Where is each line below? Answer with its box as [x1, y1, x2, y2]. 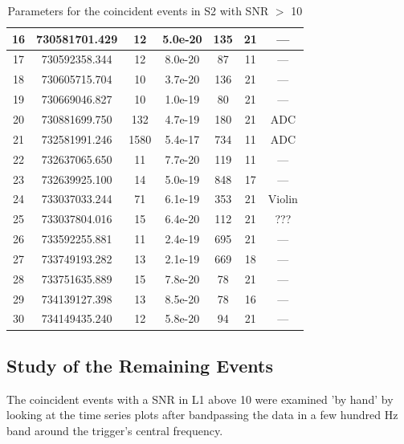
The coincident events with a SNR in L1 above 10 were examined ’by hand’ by [6, 390, 394, 407]
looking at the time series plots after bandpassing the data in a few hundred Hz [6, 406, 398, 423]
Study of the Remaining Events [6, 352, 273, 377]
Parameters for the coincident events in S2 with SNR [7, 2, 269, 18]
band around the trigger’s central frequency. [6, 422, 223, 438]
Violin [267, 190, 298, 207]
